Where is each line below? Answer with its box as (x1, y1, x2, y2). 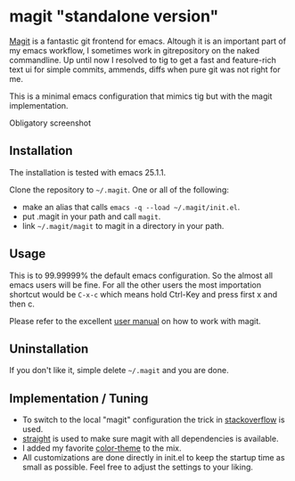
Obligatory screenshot (9, 118, 92, 128)
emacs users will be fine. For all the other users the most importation (9, 279, 261, 290)
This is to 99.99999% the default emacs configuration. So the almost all (9, 270, 274, 281)
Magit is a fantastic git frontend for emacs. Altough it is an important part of (9, 36, 287, 46)
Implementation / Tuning (9, 390, 149, 406)
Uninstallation (9, 341, 89, 356)
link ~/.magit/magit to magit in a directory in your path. (21, 220, 225, 231)
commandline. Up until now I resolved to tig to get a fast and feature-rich (9, 54, 276, 65)
